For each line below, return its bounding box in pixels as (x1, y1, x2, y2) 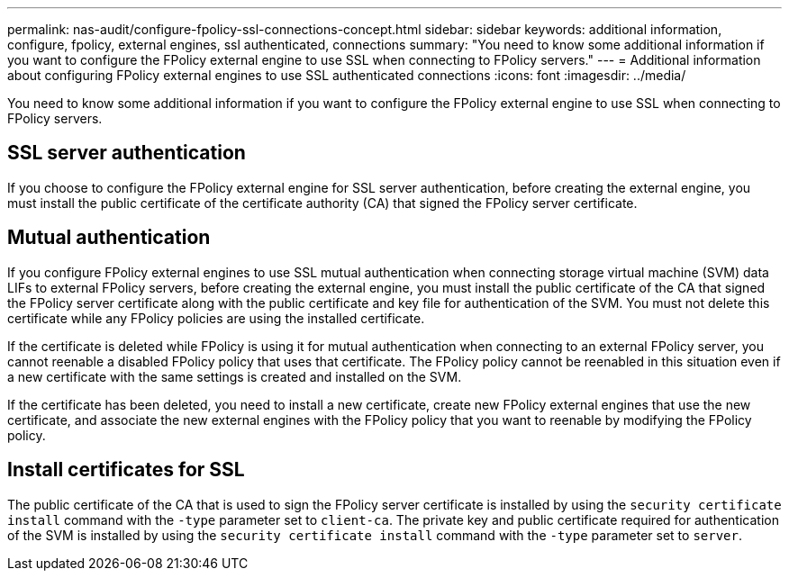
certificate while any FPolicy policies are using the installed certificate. (7, 310, 425, 326)
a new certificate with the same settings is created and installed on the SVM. (7, 368, 462, 384)
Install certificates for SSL (7, 458, 245, 482)
